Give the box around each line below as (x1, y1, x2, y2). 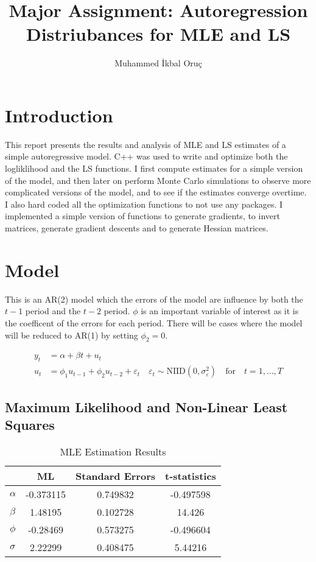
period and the (25, 304, 81, 317)
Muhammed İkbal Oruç (114, 57, 202, 69)
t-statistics (165, 468, 216, 483)
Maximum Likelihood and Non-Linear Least (5, 397, 288, 416)
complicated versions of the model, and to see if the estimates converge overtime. (5, 186, 307, 198)
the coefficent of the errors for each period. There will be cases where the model (5, 316, 303, 329)
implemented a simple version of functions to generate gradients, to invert (5, 209, 280, 222)
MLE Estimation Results (60, 444, 166, 458)
